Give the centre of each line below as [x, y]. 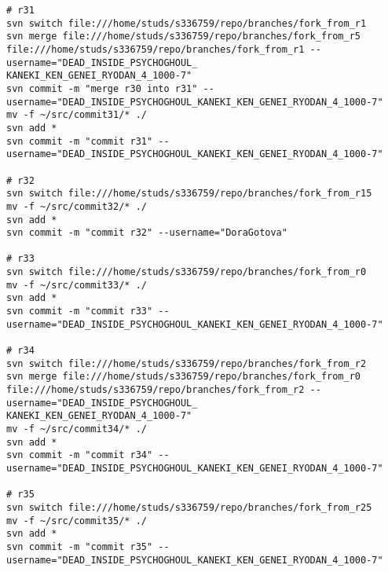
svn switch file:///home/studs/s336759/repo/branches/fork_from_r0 [187, 272]
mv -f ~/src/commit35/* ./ [77, 521]
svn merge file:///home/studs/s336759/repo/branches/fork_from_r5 [184, 37]
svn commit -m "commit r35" [80, 546]
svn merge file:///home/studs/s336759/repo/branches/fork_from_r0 [184, 377]
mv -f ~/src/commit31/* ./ [77, 115]
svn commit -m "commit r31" [80, 141]
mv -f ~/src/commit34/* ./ [77, 429]
